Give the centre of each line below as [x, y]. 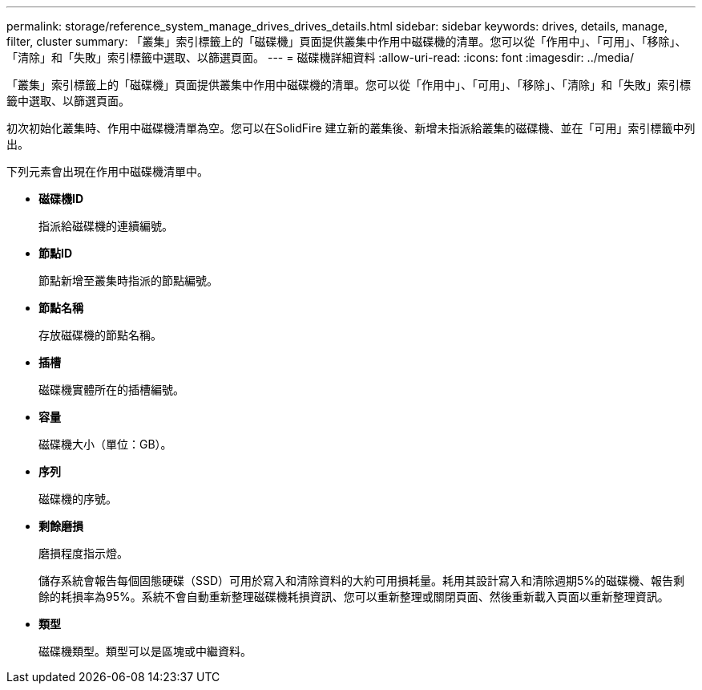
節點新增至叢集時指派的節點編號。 [128, 280]
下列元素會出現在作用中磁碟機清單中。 [107, 171]
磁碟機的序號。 [78, 499]
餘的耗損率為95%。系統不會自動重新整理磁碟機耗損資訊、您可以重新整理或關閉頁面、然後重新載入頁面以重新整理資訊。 [354, 597]
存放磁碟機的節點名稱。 [100, 335]
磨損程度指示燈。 [83, 553]
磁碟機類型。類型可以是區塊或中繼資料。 [145, 651]
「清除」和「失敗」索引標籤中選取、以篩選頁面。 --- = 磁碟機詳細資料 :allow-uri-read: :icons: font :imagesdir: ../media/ [321, 57]
